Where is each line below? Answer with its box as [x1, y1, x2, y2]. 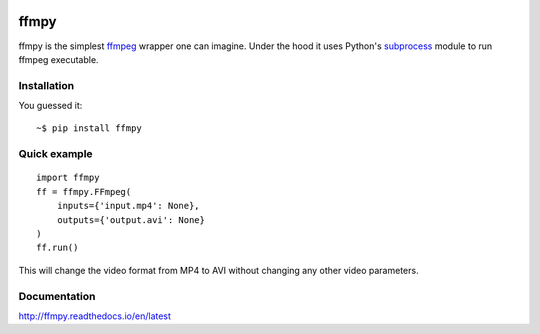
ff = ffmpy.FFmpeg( [36, 186, 132, 197]
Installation [18, 78, 75, 92]
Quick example [18, 147, 94, 161]
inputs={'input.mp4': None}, [56, 200, 200, 212]
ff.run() [36, 242, 79, 254]
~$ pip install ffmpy [36, 123, 142, 134]
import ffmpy [36, 172, 100, 184]
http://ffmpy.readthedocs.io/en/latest [18, 310, 172, 322]
